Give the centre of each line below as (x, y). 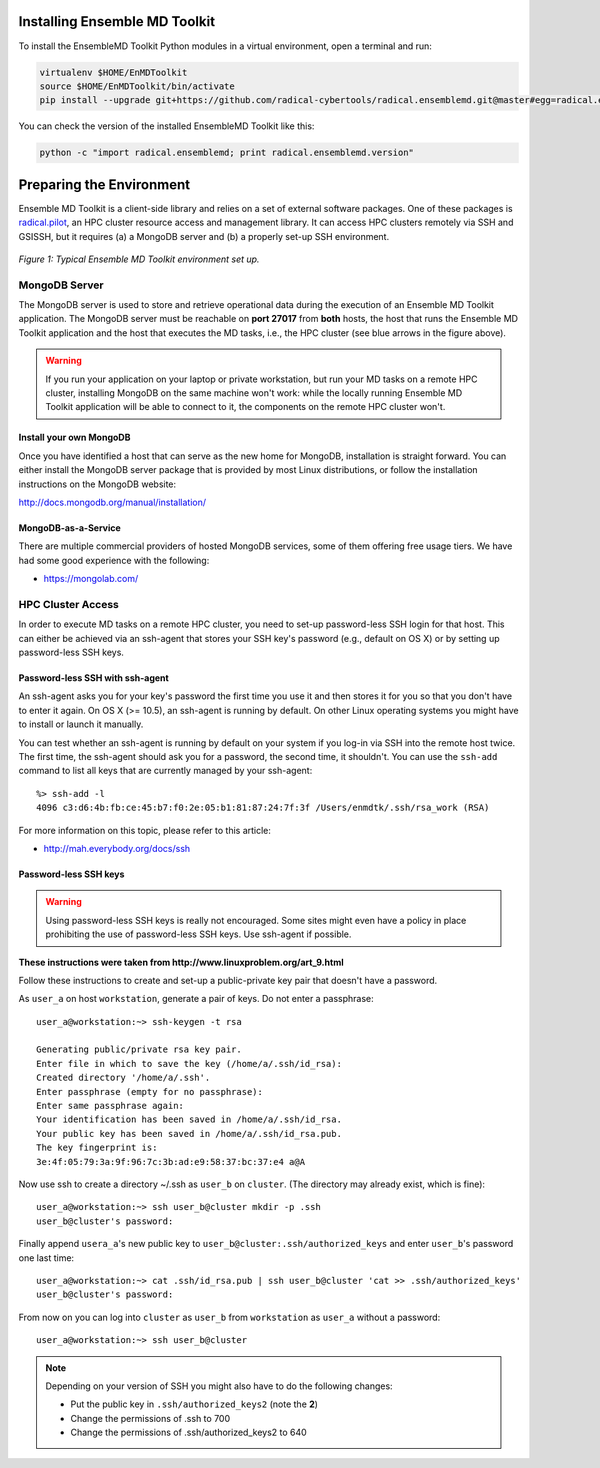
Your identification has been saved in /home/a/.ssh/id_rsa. (189, 1119)
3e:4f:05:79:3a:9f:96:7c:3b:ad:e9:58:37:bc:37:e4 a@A (170, 1161)
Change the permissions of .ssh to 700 (150, 1418)
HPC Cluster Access (68, 604)
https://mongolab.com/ (91, 579)
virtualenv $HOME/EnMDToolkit (113, 72)
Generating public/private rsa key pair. (139, 1049)
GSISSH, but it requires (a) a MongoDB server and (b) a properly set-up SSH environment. (204, 236)
